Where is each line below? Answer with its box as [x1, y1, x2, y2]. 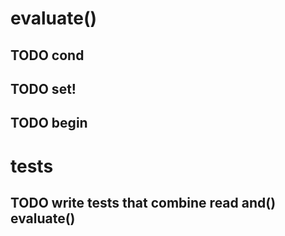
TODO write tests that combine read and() [10, 194, 277, 211]
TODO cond [10, 47, 85, 64]
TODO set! [10, 80, 77, 97]
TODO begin [10, 115, 88, 132]
